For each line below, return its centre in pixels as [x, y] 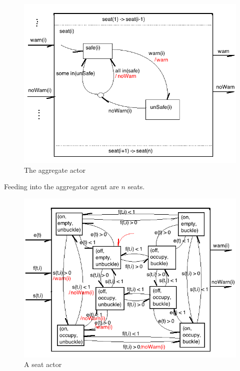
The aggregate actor [55, 170]
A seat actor [43, 364]
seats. [136, 186]
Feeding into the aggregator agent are [61, 186]
